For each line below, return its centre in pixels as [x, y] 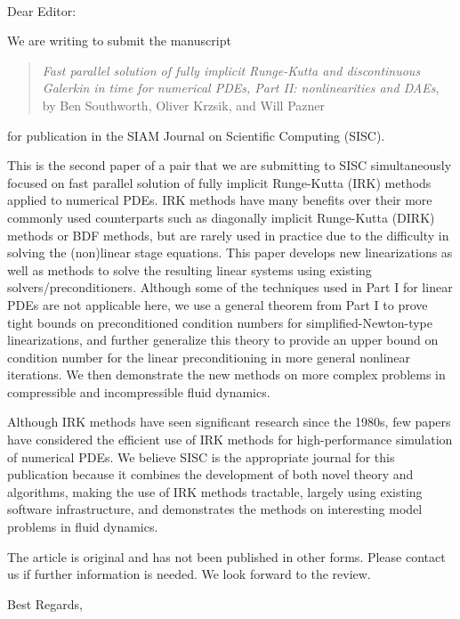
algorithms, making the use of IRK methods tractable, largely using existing [215, 491]
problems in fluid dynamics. [83, 527]
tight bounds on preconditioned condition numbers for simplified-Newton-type [220, 322]
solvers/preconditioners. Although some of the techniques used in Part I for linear [230, 287]
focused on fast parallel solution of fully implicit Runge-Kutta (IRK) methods [219, 182]
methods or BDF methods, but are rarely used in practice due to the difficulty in [228, 235]
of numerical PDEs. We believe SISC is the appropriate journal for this [201, 456]
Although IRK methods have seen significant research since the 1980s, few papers [229, 422]
